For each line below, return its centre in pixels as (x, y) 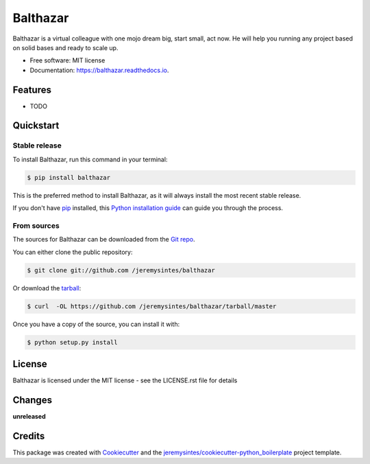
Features (32, 90)
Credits (29, 436)
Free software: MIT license (67, 60)
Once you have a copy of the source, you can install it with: (96, 324)
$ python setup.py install (72, 342)
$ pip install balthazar (69, 177)
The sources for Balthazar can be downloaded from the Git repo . (104, 240)
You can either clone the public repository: (73, 252)
